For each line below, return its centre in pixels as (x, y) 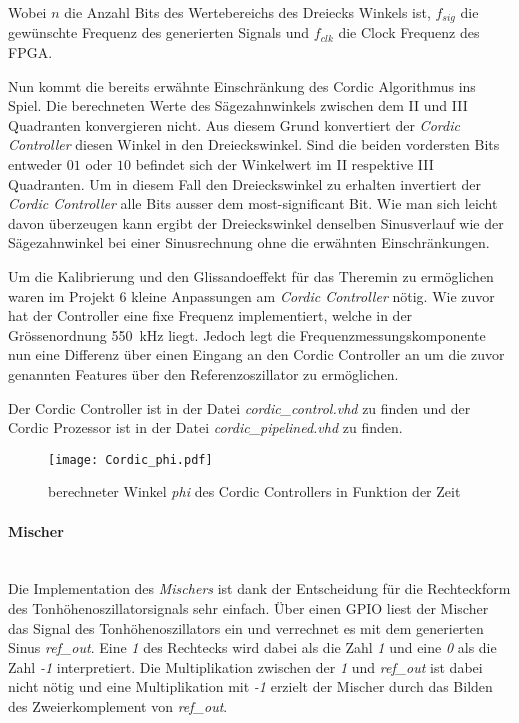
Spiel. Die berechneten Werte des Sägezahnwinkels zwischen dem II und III (238, 105)
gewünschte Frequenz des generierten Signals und (159, 32)
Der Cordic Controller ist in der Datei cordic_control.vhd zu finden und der (239, 407)
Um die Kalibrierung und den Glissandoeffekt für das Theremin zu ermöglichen (251, 275)
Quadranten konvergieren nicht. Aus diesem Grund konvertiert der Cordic (234, 124)
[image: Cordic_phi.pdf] (130, 459)
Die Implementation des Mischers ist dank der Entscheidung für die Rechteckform (259, 588)
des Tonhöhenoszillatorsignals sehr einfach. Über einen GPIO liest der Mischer (248, 607)
